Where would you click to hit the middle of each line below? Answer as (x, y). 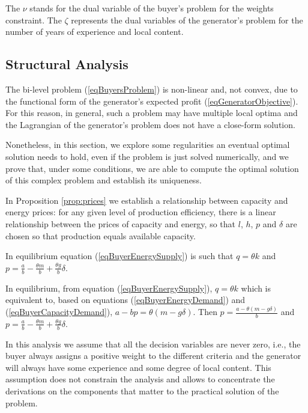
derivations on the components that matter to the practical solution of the (142, 391)
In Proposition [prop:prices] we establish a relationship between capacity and (147, 200)
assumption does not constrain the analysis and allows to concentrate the (140, 379)
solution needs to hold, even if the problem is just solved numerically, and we (147, 156)
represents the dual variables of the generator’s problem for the (187, 20)
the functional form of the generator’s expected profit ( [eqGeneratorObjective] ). (152, 101)
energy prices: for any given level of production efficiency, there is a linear (141, 212)
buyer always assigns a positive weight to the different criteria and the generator (153, 356)
